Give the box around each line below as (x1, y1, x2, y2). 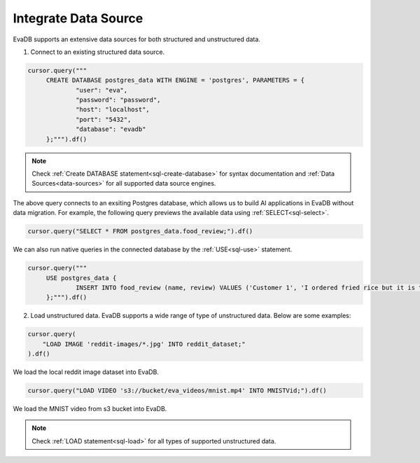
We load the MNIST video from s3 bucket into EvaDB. (13, 405, 167, 413)
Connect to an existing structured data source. (30, 48, 164, 56)
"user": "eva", (76, 86, 128, 94)
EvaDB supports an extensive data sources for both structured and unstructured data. (13, 35, 260, 43)
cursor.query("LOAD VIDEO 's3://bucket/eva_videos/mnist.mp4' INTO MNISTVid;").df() (27, 387, 327, 395)
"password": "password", (76, 96, 161, 104)
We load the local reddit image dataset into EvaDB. (13, 368, 159, 376)
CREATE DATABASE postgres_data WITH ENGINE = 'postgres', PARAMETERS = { (45, 76, 304, 84)
